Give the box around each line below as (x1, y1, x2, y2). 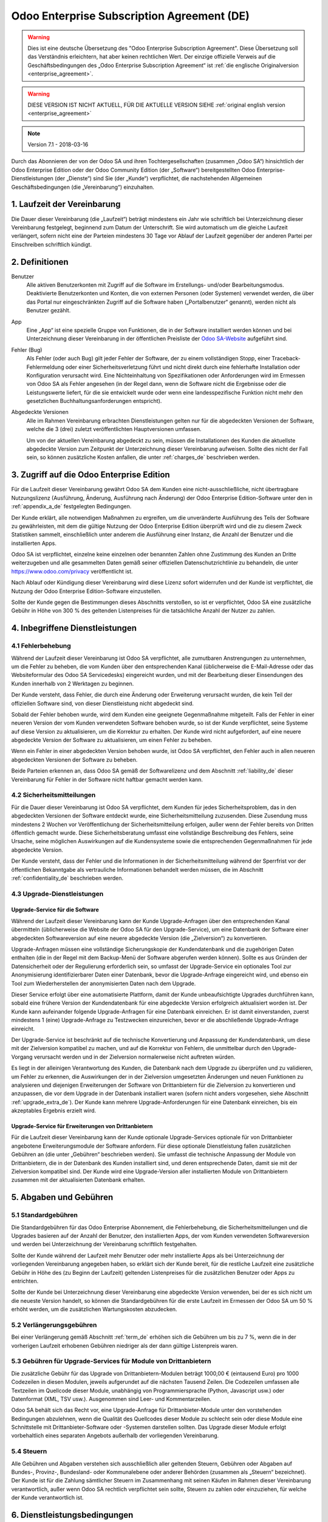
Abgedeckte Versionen (11, 409, 69, 416)
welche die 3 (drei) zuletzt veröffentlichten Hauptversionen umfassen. (26, 426, 202, 433)
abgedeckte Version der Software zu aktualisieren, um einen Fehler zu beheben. (11, 737, 213, 744)
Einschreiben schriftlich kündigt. (11, 240, 92, 248)
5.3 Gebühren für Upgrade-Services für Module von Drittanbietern (11, 1357, 211, 1366)
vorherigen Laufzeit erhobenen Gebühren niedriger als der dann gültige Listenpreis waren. (11, 1342, 238, 1349)
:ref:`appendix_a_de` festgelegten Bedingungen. (11, 503, 132, 510)
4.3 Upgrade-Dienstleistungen (11, 889, 104, 898)
